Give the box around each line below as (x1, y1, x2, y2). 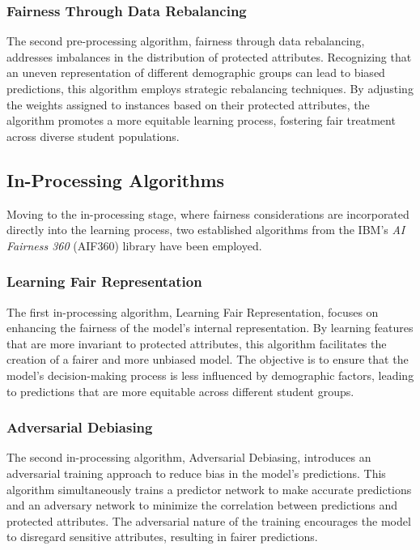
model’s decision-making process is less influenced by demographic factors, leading (6, 366, 414, 383)
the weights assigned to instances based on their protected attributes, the (6, 96, 370, 113)
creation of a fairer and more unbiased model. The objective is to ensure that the (6, 351, 409, 368)
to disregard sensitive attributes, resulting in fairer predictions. (6, 528, 318, 545)
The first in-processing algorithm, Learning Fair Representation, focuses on (6, 303, 379, 320)
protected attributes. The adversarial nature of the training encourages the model (6, 512, 411, 529)
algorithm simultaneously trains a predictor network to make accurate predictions (6, 480, 412, 497)
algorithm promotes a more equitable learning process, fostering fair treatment (6, 112, 396, 129)
